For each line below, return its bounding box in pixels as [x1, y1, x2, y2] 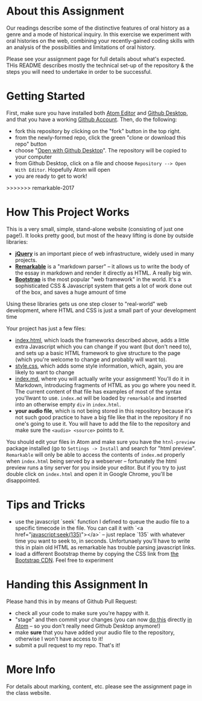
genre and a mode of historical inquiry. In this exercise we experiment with [6, 30, 192, 37]
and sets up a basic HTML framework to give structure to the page [14, 349, 181, 356]
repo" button [14, 140, 47, 148]
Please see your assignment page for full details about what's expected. [6, 55, 186, 62]
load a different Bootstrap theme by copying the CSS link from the [14, 550, 179, 557]
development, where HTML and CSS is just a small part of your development [6, 307, 197, 314]
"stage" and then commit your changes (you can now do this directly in [14, 616, 192, 623]
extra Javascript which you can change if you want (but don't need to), [14, 343, 192, 350]
